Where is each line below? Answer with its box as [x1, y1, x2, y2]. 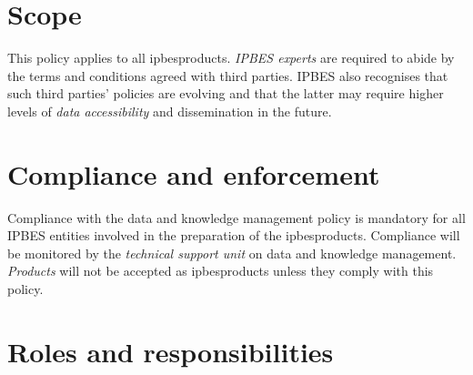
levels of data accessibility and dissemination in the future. [7, 101, 332, 120]
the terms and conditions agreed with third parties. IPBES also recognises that [7, 66, 448, 85]
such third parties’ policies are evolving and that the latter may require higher [7, 84, 444, 103]
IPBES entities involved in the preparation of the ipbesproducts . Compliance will [7, 226, 460, 245]
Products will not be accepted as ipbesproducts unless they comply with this [7, 261, 434, 280]
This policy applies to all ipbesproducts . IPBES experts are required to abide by [7, 48, 455, 67]
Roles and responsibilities [7, 332, 334, 370]
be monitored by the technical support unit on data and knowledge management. [7, 243, 457, 262]
